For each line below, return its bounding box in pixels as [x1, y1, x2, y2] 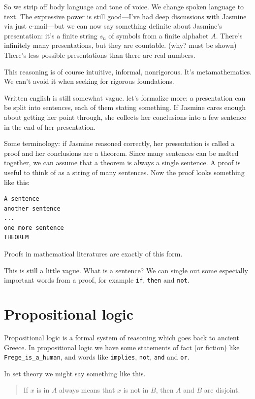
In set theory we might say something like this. [4, 368, 146, 378]
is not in [123, 385, 149, 395]
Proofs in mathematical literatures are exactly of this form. [4, 249, 183, 259]
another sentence [4, 205, 61, 212]
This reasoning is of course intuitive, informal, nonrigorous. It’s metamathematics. [4, 66, 252, 76]
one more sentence [4, 224, 64, 231]
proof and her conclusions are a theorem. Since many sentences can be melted [4, 147, 239, 158]
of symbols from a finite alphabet [108, 30, 209, 40]
